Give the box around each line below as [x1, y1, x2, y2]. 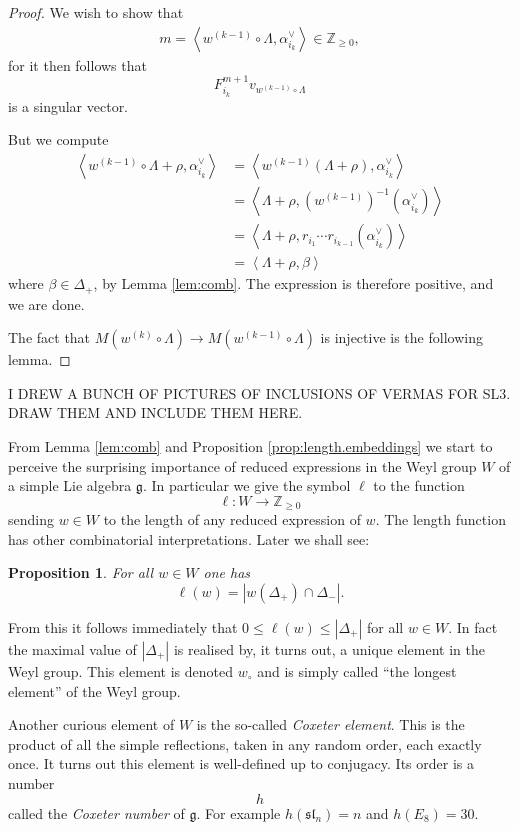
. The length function [375, 509, 506, 530]
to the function [373, 475, 465, 496]
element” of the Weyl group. [8, 680, 181, 701]
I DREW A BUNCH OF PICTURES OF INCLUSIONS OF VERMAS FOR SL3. [8, 382, 511, 403]
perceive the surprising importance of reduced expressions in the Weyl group [8, 455, 477, 476]
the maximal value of [8, 639, 137, 660]
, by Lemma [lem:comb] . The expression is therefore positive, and [93, 273, 494, 294]
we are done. [8, 293, 85, 314]
